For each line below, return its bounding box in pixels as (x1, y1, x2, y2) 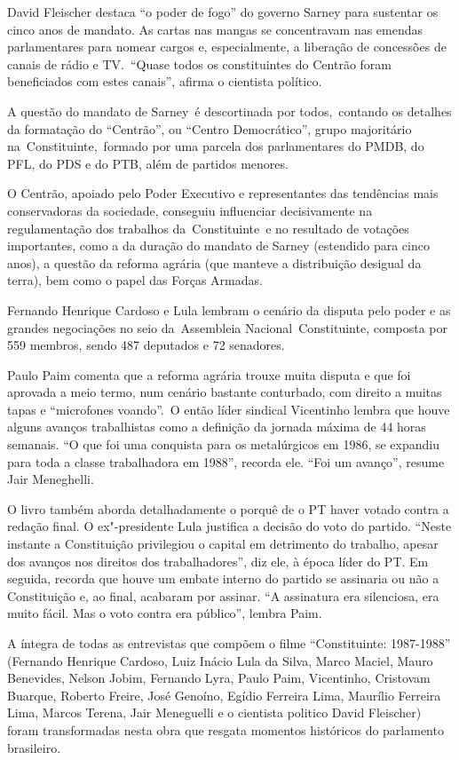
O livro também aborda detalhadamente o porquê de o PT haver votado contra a (7, 499, 449, 518)
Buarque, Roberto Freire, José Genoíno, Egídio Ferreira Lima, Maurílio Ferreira (7, 685, 441, 704)
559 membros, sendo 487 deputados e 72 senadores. (7, 336, 285, 354)
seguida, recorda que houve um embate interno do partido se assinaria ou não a (7, 569, 439, 588)
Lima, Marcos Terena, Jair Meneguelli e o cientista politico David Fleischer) (7, 703, 422, 722)
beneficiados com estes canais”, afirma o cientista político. (7, 72, 322, 91)
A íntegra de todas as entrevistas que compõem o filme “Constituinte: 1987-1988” (7, 634, 451, 652)
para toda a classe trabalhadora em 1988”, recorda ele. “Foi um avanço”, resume (7, 452, 445, 471)
